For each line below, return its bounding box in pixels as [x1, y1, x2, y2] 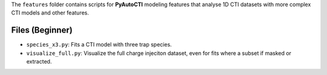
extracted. [26, 58, 52, 65]
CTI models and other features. [11, 9, 89, 16]
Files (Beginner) [11, 25, 73, 36]
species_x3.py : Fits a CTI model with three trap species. [26, 41, 172, 48]
